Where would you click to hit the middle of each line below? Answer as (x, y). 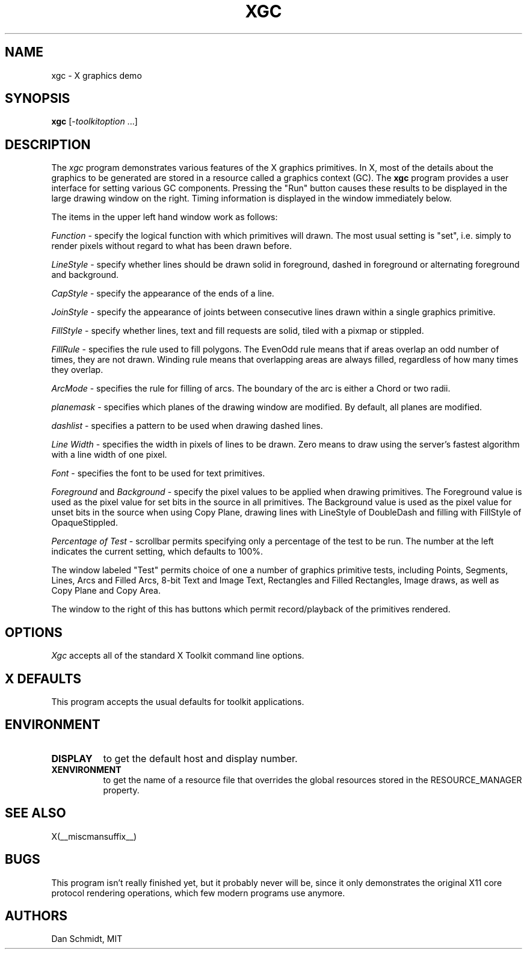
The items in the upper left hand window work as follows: (165, 217)
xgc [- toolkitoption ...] (94, 122)
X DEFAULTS (43, 679)
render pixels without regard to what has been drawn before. (172, 246)
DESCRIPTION (48, 144)
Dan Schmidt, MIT (87, 939)
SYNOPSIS (38, 99)
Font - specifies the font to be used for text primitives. (158, 473)
